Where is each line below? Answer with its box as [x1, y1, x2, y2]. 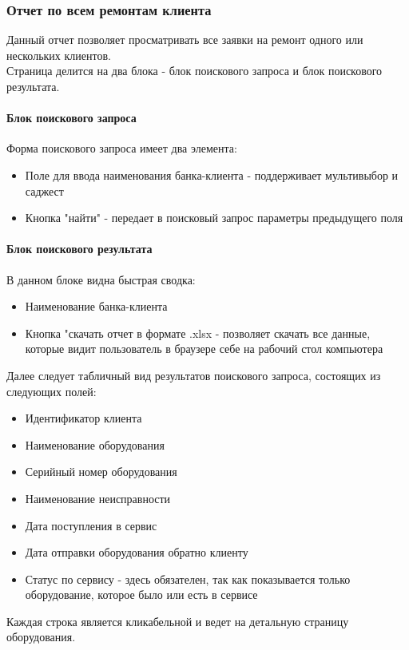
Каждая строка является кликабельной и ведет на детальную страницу [6, 612, 349, 629]
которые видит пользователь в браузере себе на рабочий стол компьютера [25, 340, 383, 357]
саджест [25, 182, 64, 199]
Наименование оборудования [25, 436, 165, 453]
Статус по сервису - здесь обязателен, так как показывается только [25, 570, 351, 587]
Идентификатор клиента [25, 410, 142, 426]
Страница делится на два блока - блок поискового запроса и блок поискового [6, 62, 383, 79]
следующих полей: [6, 382, 97, 399]
